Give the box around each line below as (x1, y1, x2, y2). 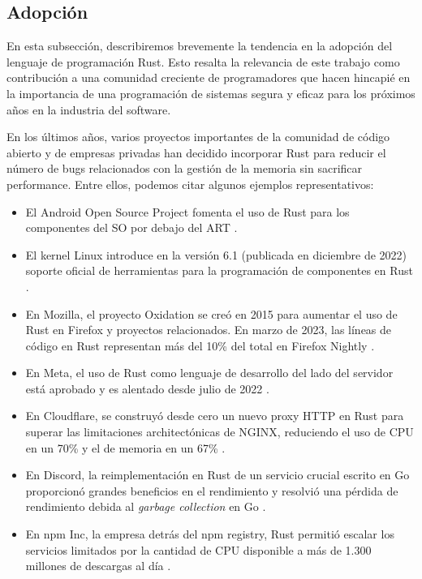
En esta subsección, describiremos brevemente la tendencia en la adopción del (6, 37, 393, 54)
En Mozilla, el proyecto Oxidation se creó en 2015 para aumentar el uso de (25, 305, 398, 322)
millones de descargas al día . (25, 557, 171, 574)
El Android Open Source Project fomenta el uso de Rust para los (25, 203, 350, 220)
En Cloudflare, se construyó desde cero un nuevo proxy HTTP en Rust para (25, 407, 404, 424)
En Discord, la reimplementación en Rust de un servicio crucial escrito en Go (25, 466, 410, 483)
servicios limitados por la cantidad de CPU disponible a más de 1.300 (25, 541, 372, 558)
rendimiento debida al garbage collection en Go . (25, 498, 266, 515)
